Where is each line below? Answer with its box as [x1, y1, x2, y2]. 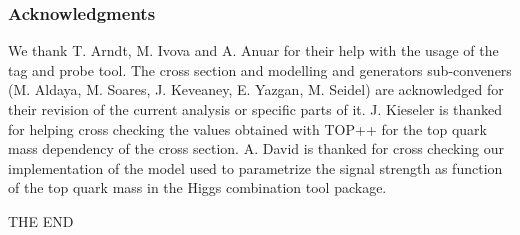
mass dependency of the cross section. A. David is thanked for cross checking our [8, 138, 504, 159]
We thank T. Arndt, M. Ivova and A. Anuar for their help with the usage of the [8, 40, 499, 61]
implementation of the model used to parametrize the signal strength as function [8, 157, 503, 178]
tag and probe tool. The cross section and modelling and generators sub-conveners [8, 59, 512, 80]
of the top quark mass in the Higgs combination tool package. [8, 177, 387, 198]
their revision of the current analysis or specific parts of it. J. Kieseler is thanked [8, 99, 503, 119]
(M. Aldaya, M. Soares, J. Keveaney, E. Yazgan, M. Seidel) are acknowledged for [8, 79, 504, 100]
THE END [8, 210, 74, 231]
